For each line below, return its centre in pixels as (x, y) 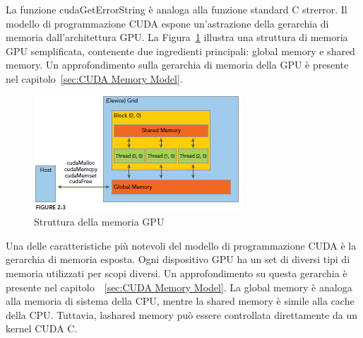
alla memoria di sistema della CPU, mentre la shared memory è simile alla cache (180, 301)
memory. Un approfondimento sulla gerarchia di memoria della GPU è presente (177, 65)
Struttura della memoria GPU (99, 222)
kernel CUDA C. (42, 328)
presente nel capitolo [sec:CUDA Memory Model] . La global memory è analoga (179, 287)
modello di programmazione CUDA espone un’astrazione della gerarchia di (167, 23)
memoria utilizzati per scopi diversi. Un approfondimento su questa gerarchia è (177, 273)
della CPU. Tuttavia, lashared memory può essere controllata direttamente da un (182, 314)
